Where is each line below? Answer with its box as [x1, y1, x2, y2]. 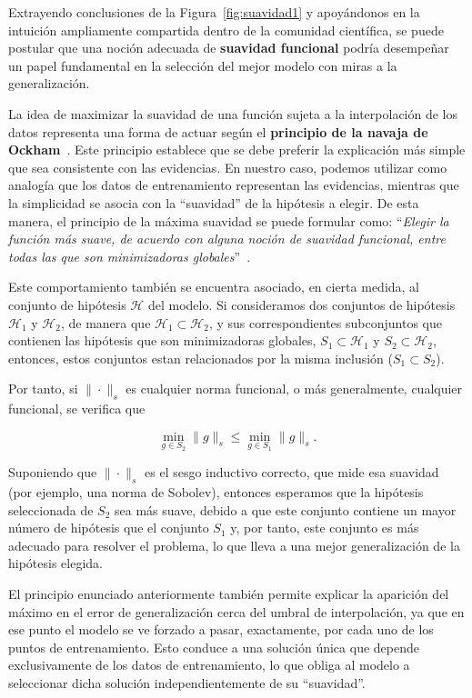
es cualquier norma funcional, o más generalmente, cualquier [126, 379, 463, 398]
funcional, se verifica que [8, 399, 146, 418]
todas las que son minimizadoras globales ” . [8, 246, 251, 265]
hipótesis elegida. [8, 553, 103, 573]
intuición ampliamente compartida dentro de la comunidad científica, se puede [8, 20, 444, 39]
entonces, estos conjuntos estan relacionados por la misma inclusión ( [8, 348, 393, 367]
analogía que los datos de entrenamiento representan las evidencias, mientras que [8, 175, 459, 194]
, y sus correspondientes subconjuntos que [208, 313, 442, 332]
